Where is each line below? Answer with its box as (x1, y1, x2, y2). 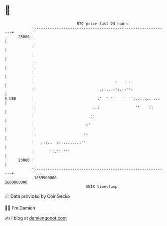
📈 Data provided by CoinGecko (5, 193, 70, 199)
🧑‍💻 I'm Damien (5, 205, 36, 211)
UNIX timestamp (86, 184, 118, 189)
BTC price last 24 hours (76, 21, 129, 26)
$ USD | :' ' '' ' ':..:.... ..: (5, 96, 160, 101)
